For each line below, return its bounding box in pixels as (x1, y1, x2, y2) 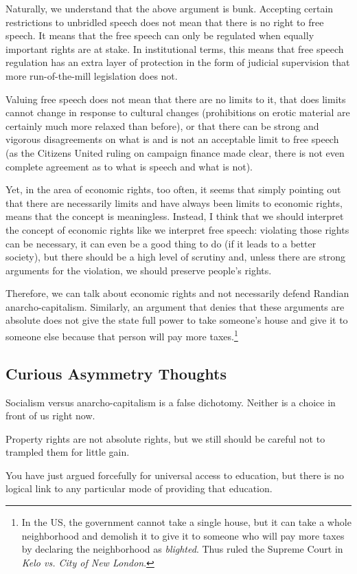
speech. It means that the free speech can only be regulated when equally (5, 28, 314, 43)
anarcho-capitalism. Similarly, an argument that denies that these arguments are (5, 299, 345, 313)
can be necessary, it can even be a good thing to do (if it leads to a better (5, 236, 316, 250)
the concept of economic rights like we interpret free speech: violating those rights (5, 222, 349, 236)
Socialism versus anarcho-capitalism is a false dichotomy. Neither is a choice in (5, 395, 336, 409)
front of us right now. (5, 408, 95, 423)
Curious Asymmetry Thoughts (5, 362, 227, 384)
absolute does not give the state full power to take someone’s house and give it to (5, 313, 348, 327)
